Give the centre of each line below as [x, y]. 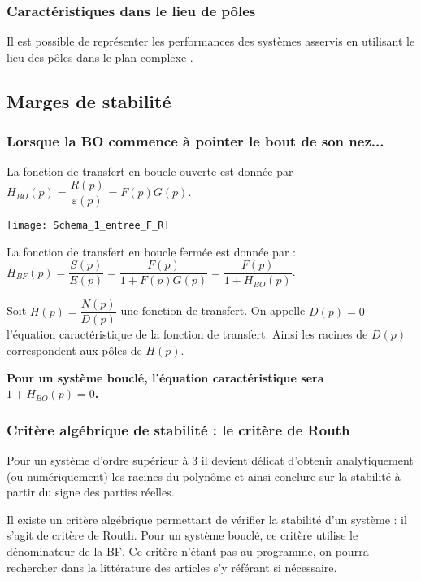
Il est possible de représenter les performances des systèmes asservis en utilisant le [211, 41]
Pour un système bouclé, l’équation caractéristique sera [165, 377]
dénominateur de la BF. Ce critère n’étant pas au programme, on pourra [188, 551]
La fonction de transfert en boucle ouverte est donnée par [150, 171]
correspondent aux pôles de [74, 350]
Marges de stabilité [89, 100]
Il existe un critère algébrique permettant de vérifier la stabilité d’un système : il [207, 519]
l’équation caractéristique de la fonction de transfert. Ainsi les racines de [187, 334]
